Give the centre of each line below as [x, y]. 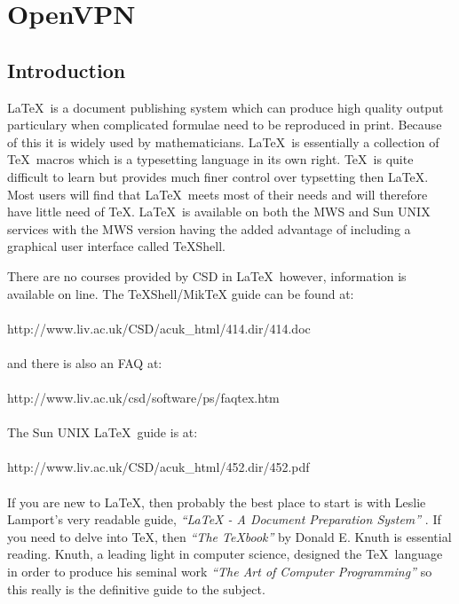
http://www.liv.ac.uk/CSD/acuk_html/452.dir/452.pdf [158, 467]
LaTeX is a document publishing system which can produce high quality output [226, 107]
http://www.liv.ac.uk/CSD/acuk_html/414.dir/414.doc [159, 328]
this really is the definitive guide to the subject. [136, 588]
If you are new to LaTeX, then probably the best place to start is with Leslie [217, 502]
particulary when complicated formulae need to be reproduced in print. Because [225, 125]
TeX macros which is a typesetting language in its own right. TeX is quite [210, 159]
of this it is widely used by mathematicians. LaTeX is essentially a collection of [223, 141]
